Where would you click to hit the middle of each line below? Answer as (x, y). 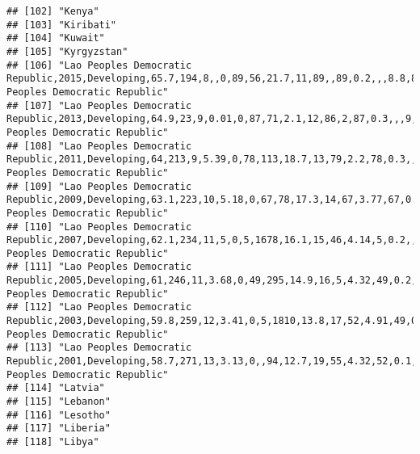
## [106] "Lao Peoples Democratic (99, 65)
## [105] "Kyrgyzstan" (67, 51)
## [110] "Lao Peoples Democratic (99, 227)
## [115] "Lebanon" (59, 402)
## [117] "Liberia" (59, 429)
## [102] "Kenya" (53, 11)
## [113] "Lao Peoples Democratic (99, 348)
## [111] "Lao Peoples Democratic (99, 267)
